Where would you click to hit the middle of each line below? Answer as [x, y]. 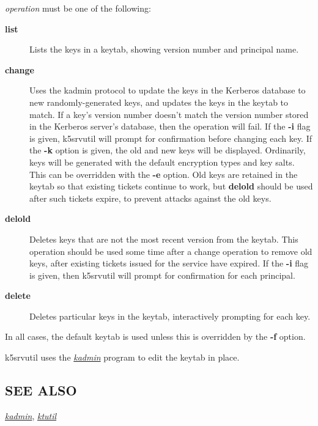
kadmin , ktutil [31, 415]
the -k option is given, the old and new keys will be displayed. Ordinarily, [168, 150]
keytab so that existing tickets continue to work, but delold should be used [171, 186]
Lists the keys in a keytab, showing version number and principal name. [164, 49]
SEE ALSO [41, 390]
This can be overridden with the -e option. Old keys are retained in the [164, 174]
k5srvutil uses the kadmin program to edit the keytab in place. [122, 357]
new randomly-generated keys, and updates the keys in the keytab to [159, 102]
